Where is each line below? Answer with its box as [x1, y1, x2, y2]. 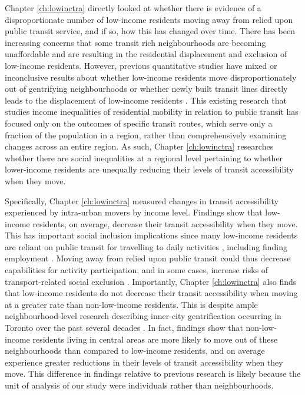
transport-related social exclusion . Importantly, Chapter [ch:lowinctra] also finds [5, 275, 297, 287]
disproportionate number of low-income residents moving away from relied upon [5, 13, 293, 25]
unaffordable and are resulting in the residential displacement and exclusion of [5, 48, 287, 60]
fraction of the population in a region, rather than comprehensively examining [5, 128, 287, 141]
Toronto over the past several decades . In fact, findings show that [5, 321, 243, 334]
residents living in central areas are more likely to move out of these [32, 333, 278, 345]
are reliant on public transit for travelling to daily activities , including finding [5, 240, 287, 253]
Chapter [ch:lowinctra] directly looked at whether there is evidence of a [5, 2, 261, 14]
